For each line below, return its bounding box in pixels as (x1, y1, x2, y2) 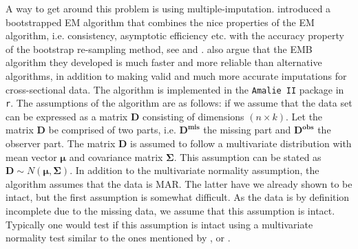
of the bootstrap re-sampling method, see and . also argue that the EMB (6, 41, 313, 56)
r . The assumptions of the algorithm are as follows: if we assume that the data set (6, 96, 352, 110)
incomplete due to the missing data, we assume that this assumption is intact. (6, 204, 335, 218)
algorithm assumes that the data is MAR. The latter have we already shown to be (6, 176, 352, 191)
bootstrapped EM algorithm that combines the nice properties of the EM (6, 14, 315, 29)
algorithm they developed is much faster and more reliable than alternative (6, 55, 322, 69)
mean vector (6, 149, 57, 164)
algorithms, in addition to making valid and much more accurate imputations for (6, 68, 347, 83)
